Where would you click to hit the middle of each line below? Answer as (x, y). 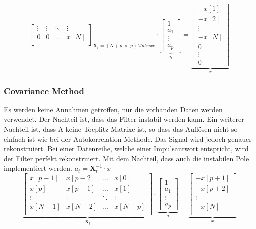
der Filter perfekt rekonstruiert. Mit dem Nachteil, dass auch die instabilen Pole (127, 158)
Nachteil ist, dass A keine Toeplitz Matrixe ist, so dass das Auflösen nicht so (121, 129)
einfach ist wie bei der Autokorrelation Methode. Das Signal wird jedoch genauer (128, 139)
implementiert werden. (38, 168)
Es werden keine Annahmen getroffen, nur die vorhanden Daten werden (113, 109)
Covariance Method (44, 91)
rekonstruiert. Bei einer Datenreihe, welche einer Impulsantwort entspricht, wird (126, 149)
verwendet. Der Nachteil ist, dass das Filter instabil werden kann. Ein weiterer (124, 119)
